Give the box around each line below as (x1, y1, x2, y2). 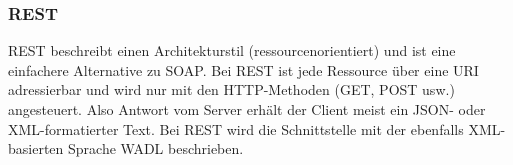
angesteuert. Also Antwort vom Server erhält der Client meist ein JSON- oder (8, 99, 486, 119)
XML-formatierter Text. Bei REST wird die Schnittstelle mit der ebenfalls (8, 118, 464, 139)
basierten (8, 138, 64, 159)
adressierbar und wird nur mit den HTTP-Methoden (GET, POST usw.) (8, 79, 455, 100)
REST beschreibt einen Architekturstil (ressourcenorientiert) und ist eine (8, 40, 456, 61)
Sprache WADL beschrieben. (68, 138, 244, 159)
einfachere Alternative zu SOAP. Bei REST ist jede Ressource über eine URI (8, 59, 479, 80)
